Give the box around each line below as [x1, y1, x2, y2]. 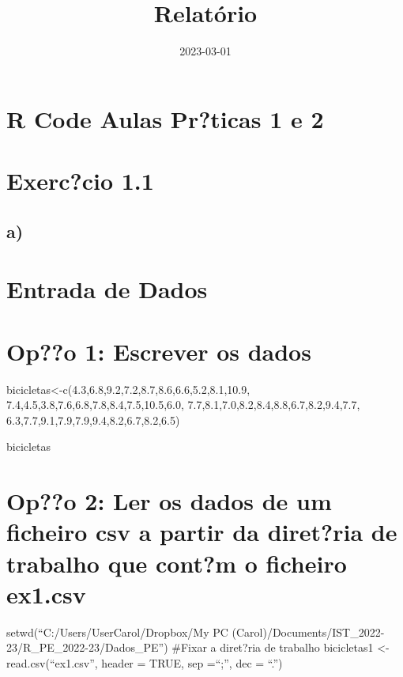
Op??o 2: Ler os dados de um [6, 485, 332, 517]
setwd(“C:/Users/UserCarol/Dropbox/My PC [6, 623, 228, 640]
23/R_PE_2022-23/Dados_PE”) [6, 639, 168, 656]
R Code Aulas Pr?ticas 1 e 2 [6, 102, 324, 134]
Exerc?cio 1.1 [6, 165, 154, 197]
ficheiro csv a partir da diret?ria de [6, 516, 397, 548]
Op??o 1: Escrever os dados [6, 335, 311, 367]
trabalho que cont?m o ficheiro [6, 547, 347, 579]
